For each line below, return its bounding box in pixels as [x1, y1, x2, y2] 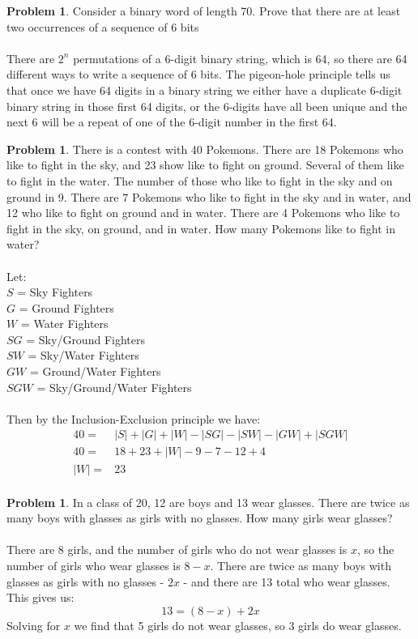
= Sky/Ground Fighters [26, 330, 145, 347]
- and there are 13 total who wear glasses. [183, 573, 390, 590]
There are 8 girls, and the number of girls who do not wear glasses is [6, 541, 348, 558]
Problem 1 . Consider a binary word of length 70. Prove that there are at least [6, 2, 401, 19]
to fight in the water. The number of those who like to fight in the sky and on [6, 172, 393, 189]
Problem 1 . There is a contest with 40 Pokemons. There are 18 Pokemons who [6, 140, 403, 157]
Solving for [6, 616, 61, 633]
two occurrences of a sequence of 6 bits [6, 18, 199, 35]
